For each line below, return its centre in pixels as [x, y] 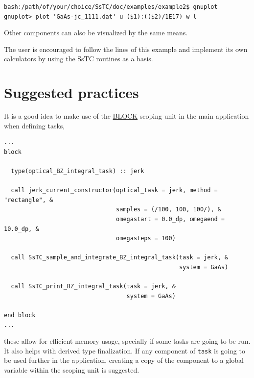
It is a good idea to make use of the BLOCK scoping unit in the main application [127, 116]
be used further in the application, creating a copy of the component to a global [124, 360]
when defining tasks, [35, 125]
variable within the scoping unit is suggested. [72, 370]
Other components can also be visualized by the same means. [96, 33]
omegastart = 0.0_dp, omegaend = [171, 219]
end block [20, 315]
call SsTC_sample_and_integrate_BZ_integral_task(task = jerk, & [120, 258]
